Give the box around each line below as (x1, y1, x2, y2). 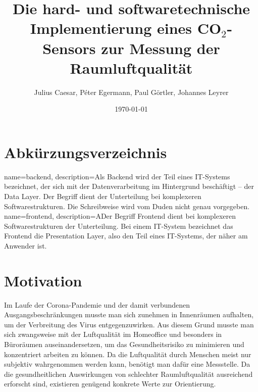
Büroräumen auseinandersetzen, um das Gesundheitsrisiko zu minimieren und (4, 339, 244, 350)
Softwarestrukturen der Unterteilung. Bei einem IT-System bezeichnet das (4, 220, 233, 231)
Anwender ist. (4, 240, 47, 251)
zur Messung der (101, 37, 220, 58)
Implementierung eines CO (30, 18, 222, 38)
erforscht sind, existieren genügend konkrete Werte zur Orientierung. (4, 378, 216, 389)
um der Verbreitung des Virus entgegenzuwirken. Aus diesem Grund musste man (4, 319, 254, 329)
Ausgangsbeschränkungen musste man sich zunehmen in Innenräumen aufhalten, (4, 309, 254, 320)
